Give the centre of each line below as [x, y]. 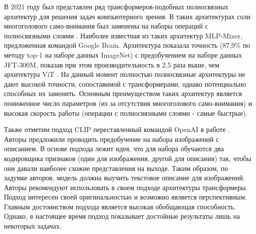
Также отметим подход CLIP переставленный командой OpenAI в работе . [117, 129]
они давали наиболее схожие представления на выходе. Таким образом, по [116, 168]
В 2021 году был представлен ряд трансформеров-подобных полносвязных [116, 6]
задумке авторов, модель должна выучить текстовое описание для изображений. [125, 178]
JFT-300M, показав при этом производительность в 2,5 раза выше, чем [112, 64]
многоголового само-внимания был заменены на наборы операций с [106, 26]
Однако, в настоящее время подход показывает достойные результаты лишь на [122, 216]
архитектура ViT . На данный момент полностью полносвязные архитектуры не [125, 74]
